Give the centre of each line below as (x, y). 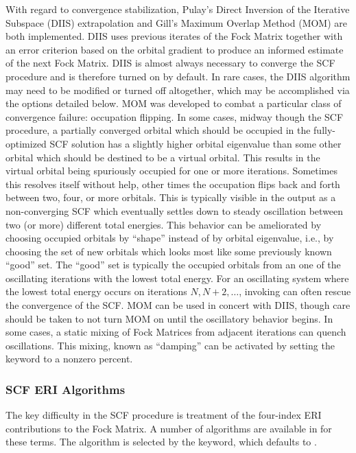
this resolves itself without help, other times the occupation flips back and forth (173, 184)
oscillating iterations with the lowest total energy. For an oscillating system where (177, 278)
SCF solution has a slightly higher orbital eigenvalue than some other (195, 143)
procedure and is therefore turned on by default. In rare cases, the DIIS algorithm (178, 76)
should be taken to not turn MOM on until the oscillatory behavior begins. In (169, 318)
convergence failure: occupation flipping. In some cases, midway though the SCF (175, 116)
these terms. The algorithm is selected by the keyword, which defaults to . (161, 442)
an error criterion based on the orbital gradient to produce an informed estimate (175, 49)
